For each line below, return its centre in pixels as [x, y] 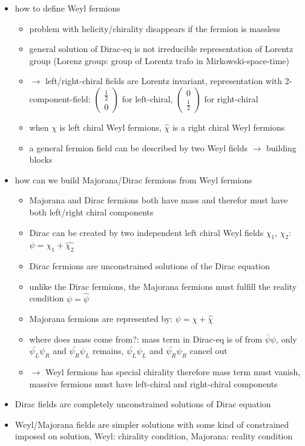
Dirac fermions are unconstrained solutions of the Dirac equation [149, 266]
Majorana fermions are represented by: [101, 319]
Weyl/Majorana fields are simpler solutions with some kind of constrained [152, 424]
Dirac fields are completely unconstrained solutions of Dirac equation [143, 404]
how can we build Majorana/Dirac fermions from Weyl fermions [133, 179]
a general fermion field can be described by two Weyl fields [138, 147]
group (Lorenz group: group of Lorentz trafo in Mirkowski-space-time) [159, 60]
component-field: [60, 98]
